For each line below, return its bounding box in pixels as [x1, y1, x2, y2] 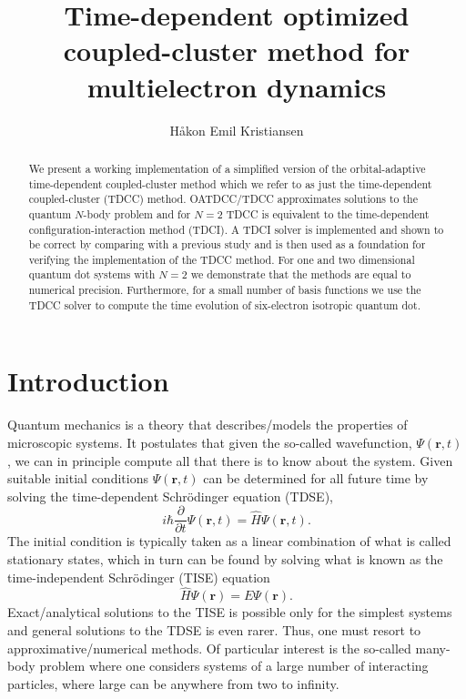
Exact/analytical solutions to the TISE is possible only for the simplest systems [7, 603, 452, 622]
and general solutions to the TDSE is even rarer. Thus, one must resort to [7, 621, 421, 640]
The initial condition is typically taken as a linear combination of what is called [7, 532, 451, 551]
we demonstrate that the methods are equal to [190, 267, 411, 282]
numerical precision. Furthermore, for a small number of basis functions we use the [28, 282, 421, 298]
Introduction [7, 362, 169, 400]
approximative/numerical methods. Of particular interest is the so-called [7, 638, 411, 657]
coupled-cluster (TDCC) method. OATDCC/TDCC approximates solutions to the [28, 191, 419, 207]
